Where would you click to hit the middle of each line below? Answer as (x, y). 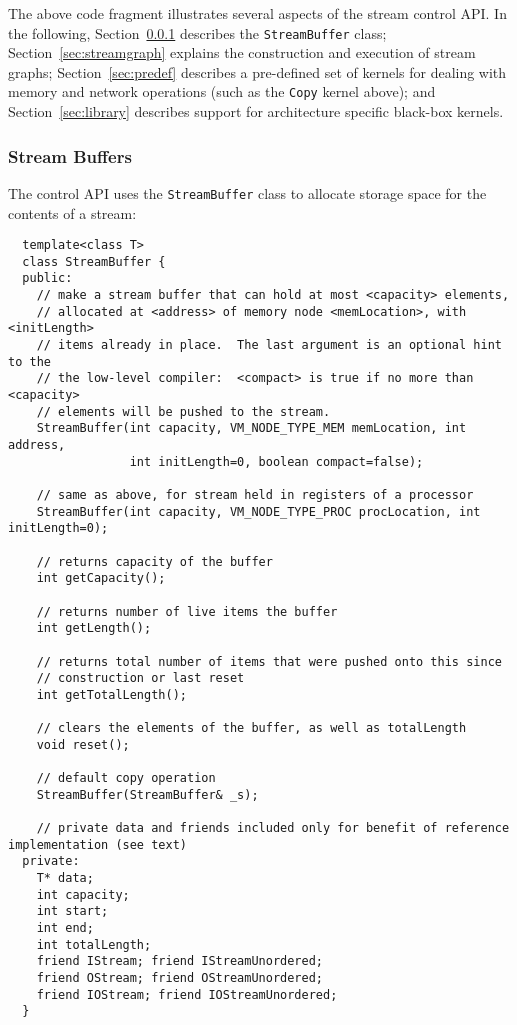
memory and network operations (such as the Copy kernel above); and (222, 91)
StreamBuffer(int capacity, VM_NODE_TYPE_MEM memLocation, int (251, 428)
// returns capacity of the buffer (154, 561)
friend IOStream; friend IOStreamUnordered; (187, 994)
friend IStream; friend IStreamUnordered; (179, 961)
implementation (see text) (97, 844)
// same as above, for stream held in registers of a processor (255, 495)
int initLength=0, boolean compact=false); (276, 461)
